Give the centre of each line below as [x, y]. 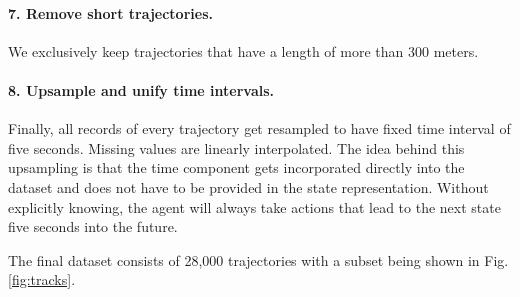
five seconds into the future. [93, 226]
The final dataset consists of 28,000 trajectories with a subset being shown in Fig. [258, 259]
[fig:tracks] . [42, 279]
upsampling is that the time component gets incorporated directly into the [236, 167]
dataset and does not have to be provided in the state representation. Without [248, 186]
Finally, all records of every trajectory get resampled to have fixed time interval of [259, 128]
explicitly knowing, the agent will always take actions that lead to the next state [254, 206]
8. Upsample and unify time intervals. [141, 89]
